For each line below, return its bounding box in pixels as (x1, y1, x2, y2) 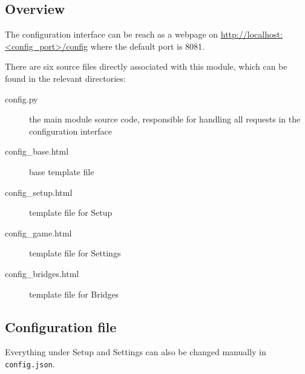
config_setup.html (5, 185, 73, 198)
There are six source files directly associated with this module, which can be (5, 60, 287, 73)
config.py (5, 92, 38, 105)
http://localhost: (220, 28, 283, 41)
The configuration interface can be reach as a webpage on (5, 28, 218, 41)
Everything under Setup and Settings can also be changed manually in (5, 346, 266, 358)
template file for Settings (29, 247, 121, 259)
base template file (29, 165, 94, 178)
